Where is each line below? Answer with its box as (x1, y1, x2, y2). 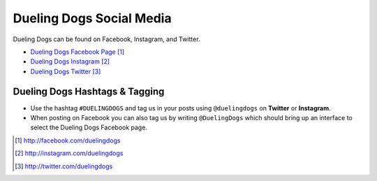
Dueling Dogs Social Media (13, 10, 172, 26)
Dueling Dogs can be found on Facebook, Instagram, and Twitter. (13, 35, 200, 43)
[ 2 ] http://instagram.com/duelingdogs (15, 149, 124, 157)
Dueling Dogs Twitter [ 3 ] (30, 67, 101, 75)
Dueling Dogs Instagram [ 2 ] (30, 57, 110, 66)
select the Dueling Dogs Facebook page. (30, 123, 148, 132)
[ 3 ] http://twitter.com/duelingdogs (15, 161, 113, 171)
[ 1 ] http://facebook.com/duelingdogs (15, 136, 121, 145)
